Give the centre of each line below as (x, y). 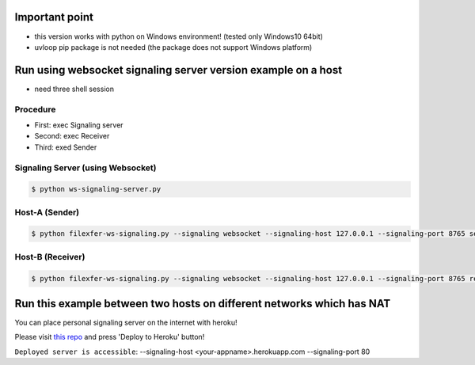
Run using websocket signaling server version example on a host (179, 70)
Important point (54, 17)
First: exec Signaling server (79, 125)
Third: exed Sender (66, 147)
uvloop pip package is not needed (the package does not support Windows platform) (173, 47)
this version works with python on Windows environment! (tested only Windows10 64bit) (179, 36)
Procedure (35, 109)
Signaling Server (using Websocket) (86, 168)
